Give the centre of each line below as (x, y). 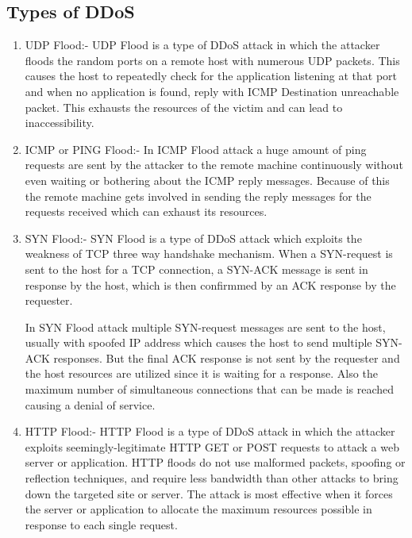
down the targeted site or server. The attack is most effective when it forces (209, 493)
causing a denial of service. (90, 404)
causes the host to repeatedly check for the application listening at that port (211, 76)
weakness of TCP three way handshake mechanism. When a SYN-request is (209, 254)
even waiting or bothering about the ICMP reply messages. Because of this (207, 180)
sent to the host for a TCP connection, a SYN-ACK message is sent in (196, 269)
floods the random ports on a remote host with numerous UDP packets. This (212, 60)
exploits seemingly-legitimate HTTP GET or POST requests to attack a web (212, 446)
